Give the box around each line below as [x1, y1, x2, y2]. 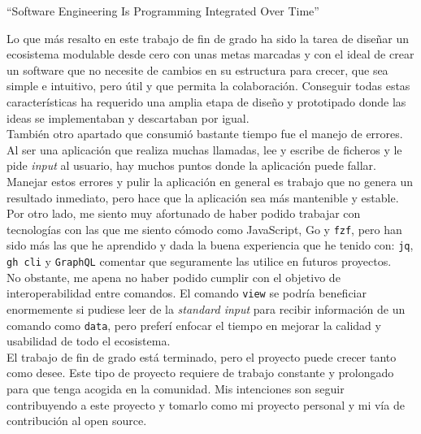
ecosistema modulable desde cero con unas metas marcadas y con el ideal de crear [7, 46, 414, 63]
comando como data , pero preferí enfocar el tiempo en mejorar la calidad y [7, 316, 381, 333]
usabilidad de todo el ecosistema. [7, 332, 171, 349]
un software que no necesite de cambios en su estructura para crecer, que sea [7, 61, 388, 78]
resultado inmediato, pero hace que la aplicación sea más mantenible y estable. [7, 189, 399, 206]
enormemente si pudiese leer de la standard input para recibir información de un [7, 300, 406, 317]
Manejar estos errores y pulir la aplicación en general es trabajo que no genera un [7, 172, 413, 189]
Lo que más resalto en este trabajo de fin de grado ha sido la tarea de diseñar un [7, 29, 410, 46]
